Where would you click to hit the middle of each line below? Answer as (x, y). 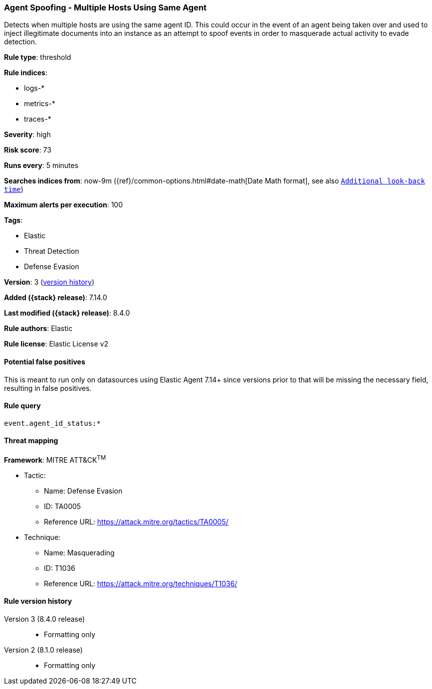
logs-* (34, 88)
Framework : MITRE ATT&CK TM (55, 459)
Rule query (22, 406)
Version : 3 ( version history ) (49, 282)
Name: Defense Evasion (83, 491)
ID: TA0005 (63, 506)
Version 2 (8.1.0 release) (43, 650)
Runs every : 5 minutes (41, 166)
